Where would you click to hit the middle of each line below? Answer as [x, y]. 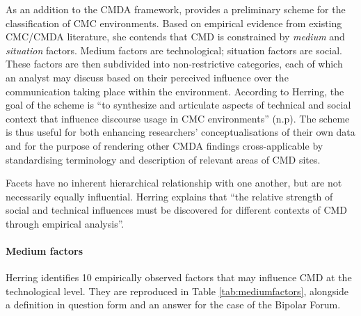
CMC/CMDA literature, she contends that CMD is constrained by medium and [175, 37]
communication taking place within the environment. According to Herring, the [175, 91]
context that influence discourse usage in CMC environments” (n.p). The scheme [178, 118]
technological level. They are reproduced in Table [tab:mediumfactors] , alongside [177, 291]
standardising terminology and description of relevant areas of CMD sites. [163, 159]
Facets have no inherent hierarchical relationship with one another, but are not [174, 183]
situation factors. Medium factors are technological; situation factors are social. [174, 50]
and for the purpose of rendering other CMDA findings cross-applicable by [165, 145]
